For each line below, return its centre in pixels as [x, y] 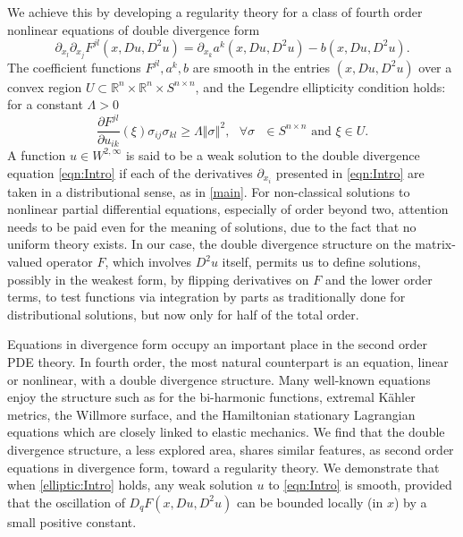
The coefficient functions [74, 67]
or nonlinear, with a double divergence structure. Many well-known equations [219, 379]
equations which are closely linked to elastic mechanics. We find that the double [226, 432]
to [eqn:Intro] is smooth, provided [360, 485]
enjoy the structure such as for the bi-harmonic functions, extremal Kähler [211, 397]
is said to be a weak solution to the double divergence [273, 154]
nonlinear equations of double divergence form [134, 29]
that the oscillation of [66, 502]
